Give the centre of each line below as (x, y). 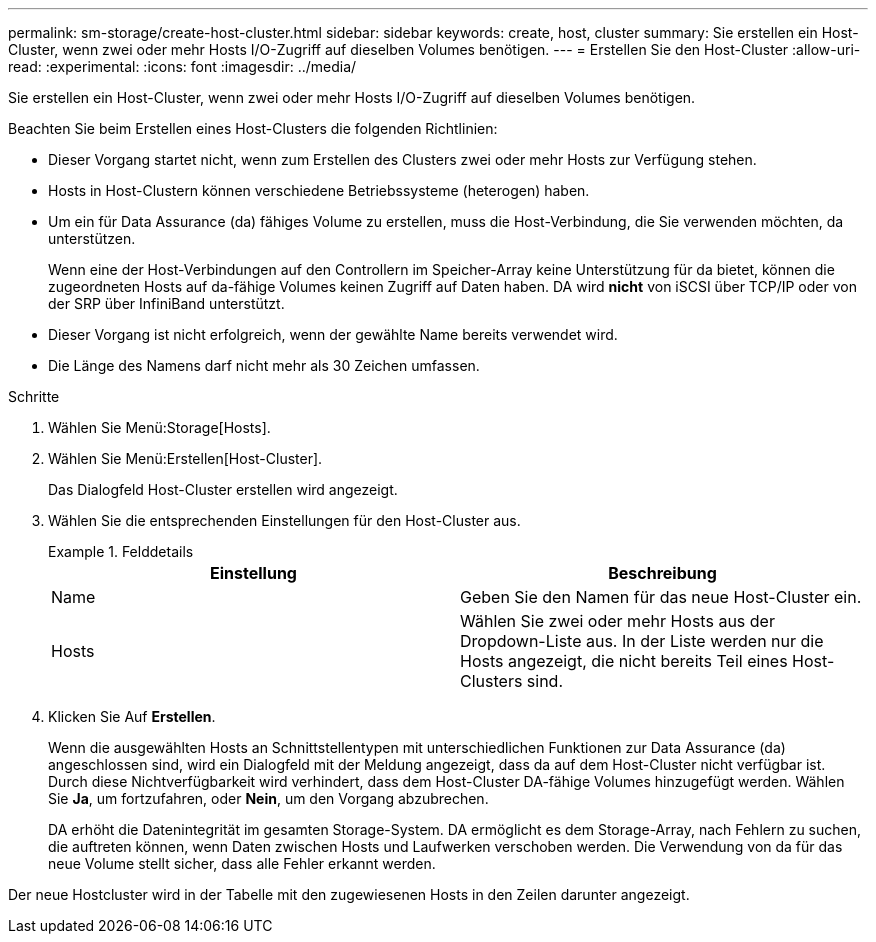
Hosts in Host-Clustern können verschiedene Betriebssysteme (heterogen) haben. (319, 190)
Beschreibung (662, 573)
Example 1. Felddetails (121, 551)
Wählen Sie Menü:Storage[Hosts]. (159, 427)
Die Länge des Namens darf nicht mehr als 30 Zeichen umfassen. (264, 365)
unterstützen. (92, 238)
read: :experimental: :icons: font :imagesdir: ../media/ (182, 66)
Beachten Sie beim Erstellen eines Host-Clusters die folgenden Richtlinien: (253, 128)
